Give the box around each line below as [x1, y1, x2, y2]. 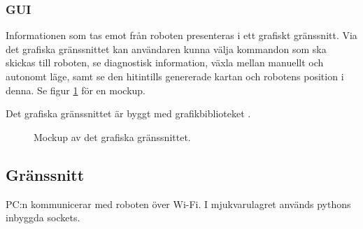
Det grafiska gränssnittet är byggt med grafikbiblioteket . [6, 106, 251, 121]
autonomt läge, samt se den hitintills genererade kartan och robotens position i [6, 69, 344, 83]
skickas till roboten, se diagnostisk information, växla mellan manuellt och [6, 55, 324, 70]
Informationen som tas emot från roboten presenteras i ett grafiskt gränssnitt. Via [6, 28, 357, 43]
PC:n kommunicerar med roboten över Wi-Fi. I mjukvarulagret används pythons [6, 196, 351, 211]
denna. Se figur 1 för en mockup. [6, 82, 146, 97]
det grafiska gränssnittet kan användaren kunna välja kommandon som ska [6, 41, 327, 56]
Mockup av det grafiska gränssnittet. [34, 129, 191, 144]
